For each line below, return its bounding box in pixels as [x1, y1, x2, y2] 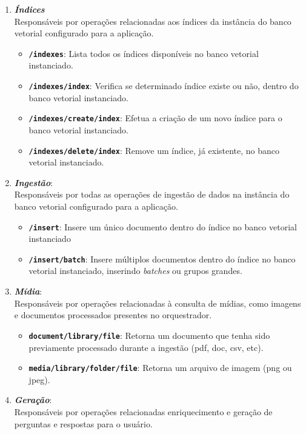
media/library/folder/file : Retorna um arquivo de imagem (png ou [28, 361, 292, 374]
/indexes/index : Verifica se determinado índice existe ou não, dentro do [28, 79, 299, 92]
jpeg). [28, 373, 50, 386]
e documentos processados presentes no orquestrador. [14, 309, 212, 321]
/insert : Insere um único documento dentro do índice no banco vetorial [28, 220, 297, 233]
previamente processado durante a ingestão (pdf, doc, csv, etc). [28, 341, 264, 353]
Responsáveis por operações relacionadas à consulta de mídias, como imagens [14, 296, 301, 309]
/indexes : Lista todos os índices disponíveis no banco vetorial [28, 47, 259, 59]
